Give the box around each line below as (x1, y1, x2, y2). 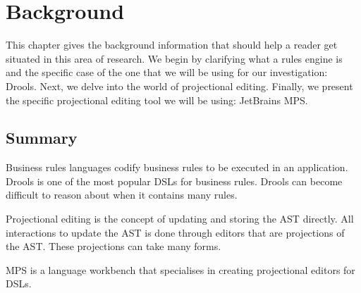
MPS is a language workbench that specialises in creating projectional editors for (6, 262, 355, 277)
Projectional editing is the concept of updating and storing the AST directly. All (6, 211, 354, 226)
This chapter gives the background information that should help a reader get (6, 37, 338, 52)
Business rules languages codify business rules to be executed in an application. (6, 160, 348, 175)
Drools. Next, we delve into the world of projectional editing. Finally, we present (6, 78, 353, 93)
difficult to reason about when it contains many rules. (6, 187, 238, 202)
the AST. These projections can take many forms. (6, 239, 221, 254)
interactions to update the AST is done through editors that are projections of (6, 225, 345, 239)
